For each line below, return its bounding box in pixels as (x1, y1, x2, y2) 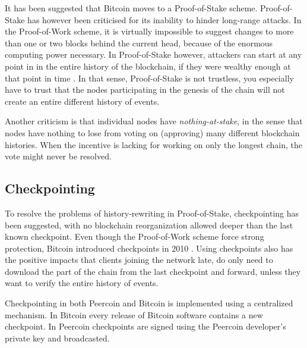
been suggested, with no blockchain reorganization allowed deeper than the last (5, 218, 293, 231)
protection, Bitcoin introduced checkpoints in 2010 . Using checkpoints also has (5, 242, 293, 254)
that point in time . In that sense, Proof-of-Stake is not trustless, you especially (5, 71, 294, 84)
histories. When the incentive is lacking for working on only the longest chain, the (5, 138, 302, 151)
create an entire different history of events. (5, 95, 160, 107)
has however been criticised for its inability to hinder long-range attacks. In (27, 13, 302, 26)
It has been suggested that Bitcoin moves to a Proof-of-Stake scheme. (5, 2, 258, 14)
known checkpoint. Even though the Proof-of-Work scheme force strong (5, 230, 264, 243)
